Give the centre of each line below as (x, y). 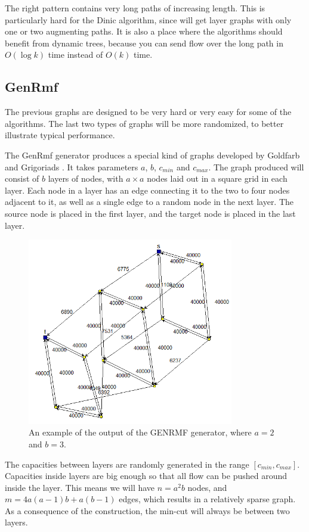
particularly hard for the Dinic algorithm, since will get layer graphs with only (148, 19)
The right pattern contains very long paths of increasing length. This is (135, 8)
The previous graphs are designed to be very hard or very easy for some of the (148, 112)
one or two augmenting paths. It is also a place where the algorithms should (144, 31)
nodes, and (207, 487)
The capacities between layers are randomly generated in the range (127, 464)
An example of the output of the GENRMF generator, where (140, 432)
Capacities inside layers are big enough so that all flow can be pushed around (146, 476)
